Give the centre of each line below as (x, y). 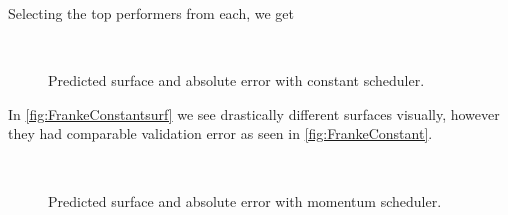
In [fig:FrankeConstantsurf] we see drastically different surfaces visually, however (254, 113)
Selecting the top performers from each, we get (151, 13)
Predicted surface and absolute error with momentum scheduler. (245, 200)
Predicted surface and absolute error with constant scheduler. (236, 80)
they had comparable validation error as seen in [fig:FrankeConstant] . (220, 133)
